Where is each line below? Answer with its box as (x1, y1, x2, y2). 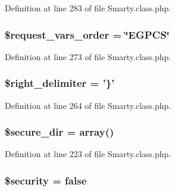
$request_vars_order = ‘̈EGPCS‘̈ (5, 27, 170, 42)
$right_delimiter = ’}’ (5, 76, 115, 90)
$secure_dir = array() (5, 124, 114, 139)
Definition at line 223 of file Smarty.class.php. (5, 148, 171, 160)
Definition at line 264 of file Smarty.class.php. (5, 99, 171, 111)
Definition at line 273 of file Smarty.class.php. (5, 50, 171, 62)
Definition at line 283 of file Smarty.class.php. (5, 2, 171, 14)
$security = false (5, 173, 87, 187)
